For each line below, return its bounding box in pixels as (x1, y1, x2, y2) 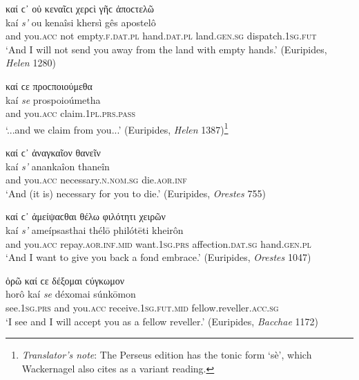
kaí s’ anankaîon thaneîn (6, 159, 110, 173)
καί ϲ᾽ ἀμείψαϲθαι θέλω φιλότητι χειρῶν (6, 209, 166, 224)
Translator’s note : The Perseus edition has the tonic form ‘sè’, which (21, 347, 312, 362)
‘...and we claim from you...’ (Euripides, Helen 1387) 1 (6, 120, 229, 136)
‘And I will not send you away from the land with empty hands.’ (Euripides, (6, 42, 327, 56)
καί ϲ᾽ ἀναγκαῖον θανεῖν (6, 145, 101, 159)
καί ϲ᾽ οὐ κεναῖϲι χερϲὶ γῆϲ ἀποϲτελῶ (6, 1, 155, 15)
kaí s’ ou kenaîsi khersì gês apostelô (6, 15, 156, 29)
